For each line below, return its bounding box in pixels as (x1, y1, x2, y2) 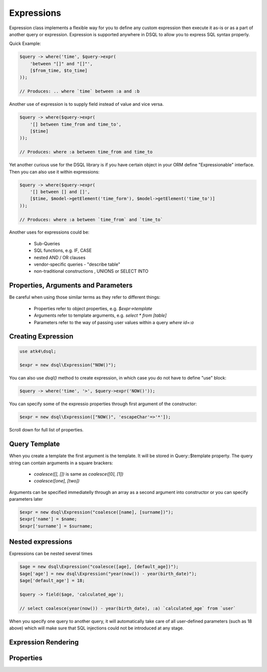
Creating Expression (9, 332, 74, 341)
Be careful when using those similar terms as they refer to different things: (9, 294, 161, 300)
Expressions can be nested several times (9, 551, 93, 557)
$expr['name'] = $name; (19, 516, 78, 522)
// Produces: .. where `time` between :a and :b (19, 89, 140, 94)
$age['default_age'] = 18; (19, 578, 85, 583)
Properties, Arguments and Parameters (9, 281, 133, 289)
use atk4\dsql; (19, 348, 56, 354)
